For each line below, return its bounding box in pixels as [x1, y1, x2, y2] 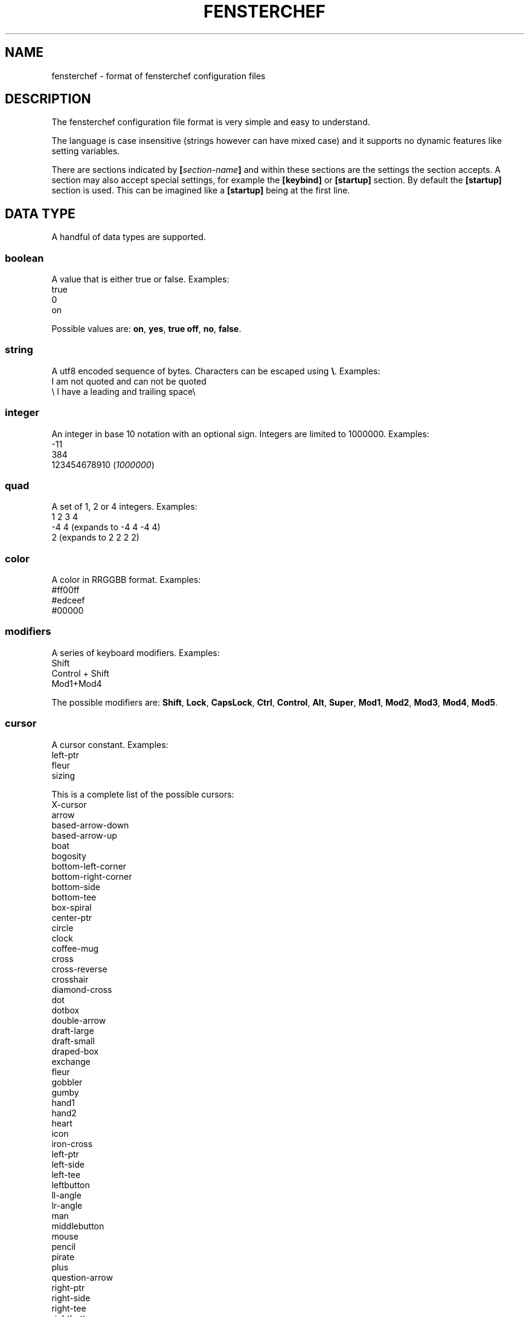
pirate [51, 1251, 75, 1262]
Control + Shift [51, 668, 109, 678]
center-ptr [51, 912, 92, 923]
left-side [51, 1159, 85, 1169]
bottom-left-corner [51, 860, 127, 871]
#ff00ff [51, 585, 80, 596]
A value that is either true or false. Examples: [51, 274, 229, 285]
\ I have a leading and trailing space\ [51, 386, 196, 397]
